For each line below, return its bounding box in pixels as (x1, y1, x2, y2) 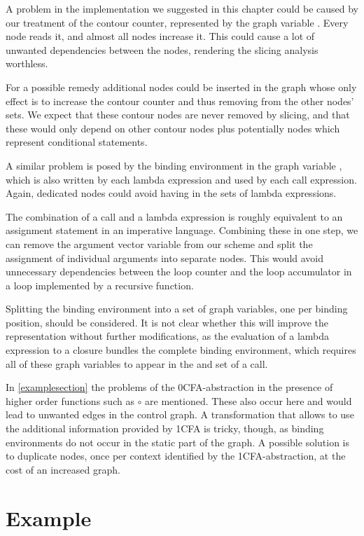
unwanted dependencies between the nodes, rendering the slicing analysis (6, 42, 318, 57)
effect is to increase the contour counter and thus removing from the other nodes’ (6, 93, 354, 108)
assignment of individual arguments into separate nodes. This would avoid (6, 250, 324, 265)
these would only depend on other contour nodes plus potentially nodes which (6, 121, 340, 135)
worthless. (6, 56, 48, 71)
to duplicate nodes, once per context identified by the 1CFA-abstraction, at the (6, 448, 346, 463)
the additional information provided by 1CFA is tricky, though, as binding (6, 421, 324, 436)
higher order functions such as (6, 393, 134, 408)
